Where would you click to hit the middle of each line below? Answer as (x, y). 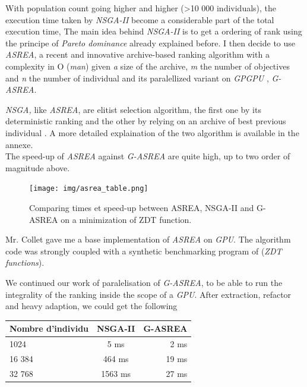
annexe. (19, 144)
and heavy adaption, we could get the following (91, 306)
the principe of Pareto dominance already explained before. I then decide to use (151, 43)
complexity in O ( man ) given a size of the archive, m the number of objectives (148, 66)
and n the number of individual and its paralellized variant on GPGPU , (137, 78)
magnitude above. (38, 167)
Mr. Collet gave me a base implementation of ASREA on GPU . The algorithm (148, 239)
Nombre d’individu (49, 328)
